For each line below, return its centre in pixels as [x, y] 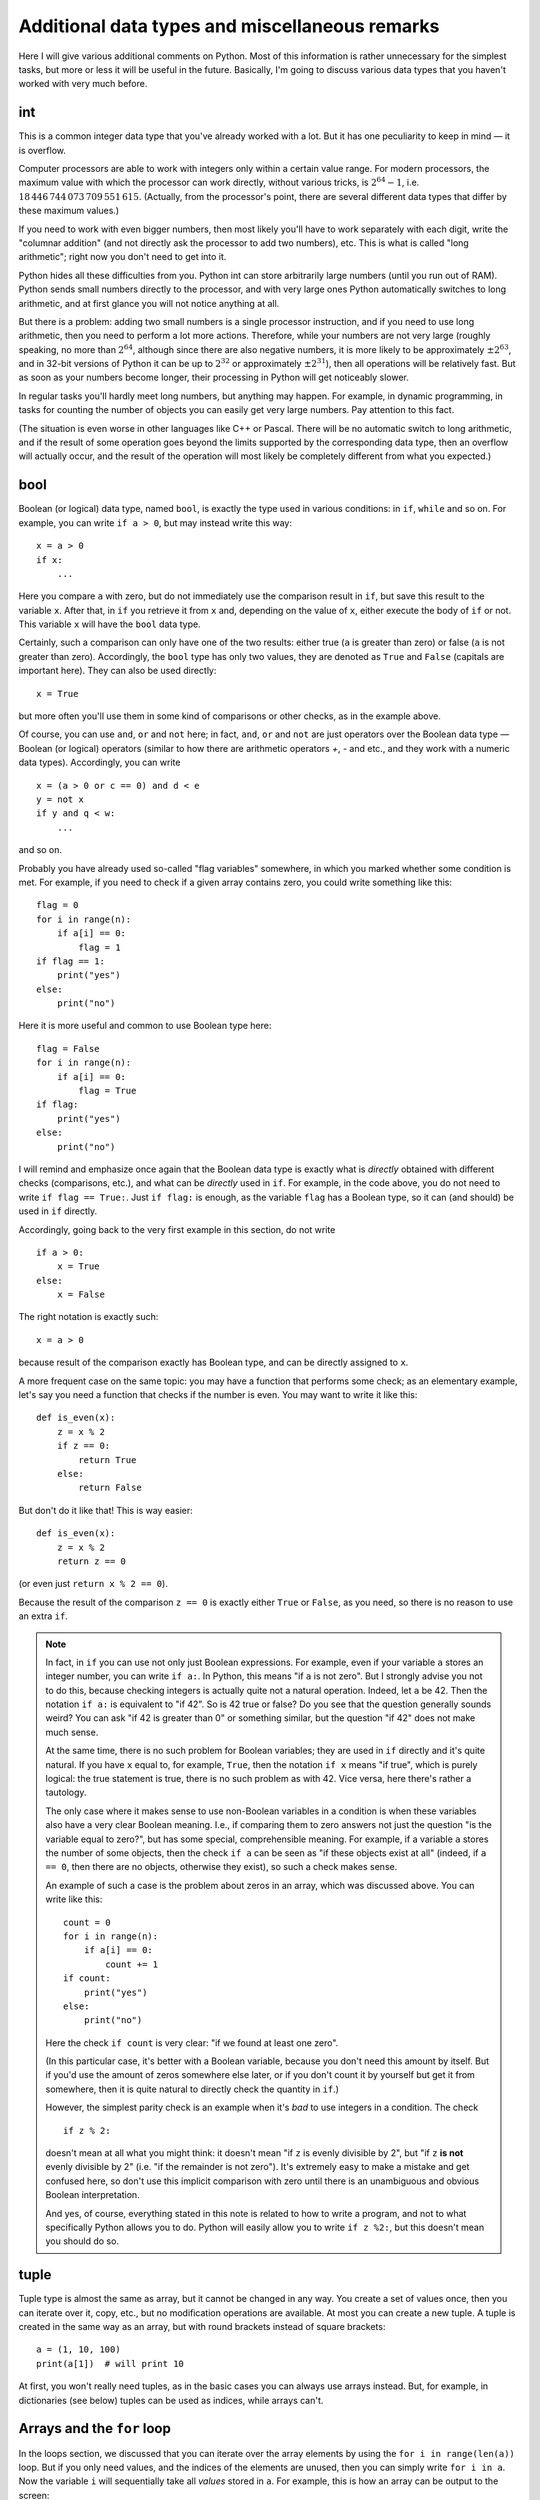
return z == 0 [91, 1561]
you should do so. [82, 2241]
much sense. [72, 1732]
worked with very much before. [83, 84]
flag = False [68, 1048]
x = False [80, 1294]
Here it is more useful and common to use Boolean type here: [145, 1026]
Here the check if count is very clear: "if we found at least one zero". [192, 2042]
